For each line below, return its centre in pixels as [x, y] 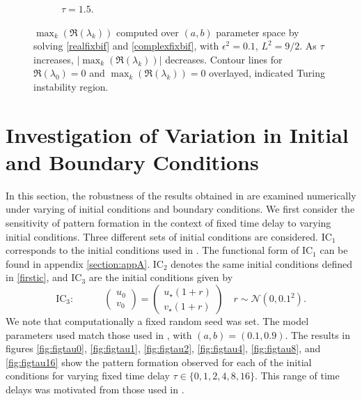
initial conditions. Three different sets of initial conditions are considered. [162, 236]
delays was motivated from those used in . [95, 389]
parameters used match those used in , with [99, 334]
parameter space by [258, 32]
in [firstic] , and [37, 277]
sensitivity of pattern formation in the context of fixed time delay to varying [168, 223]
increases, [54, 59]
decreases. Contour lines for [224, 59]
